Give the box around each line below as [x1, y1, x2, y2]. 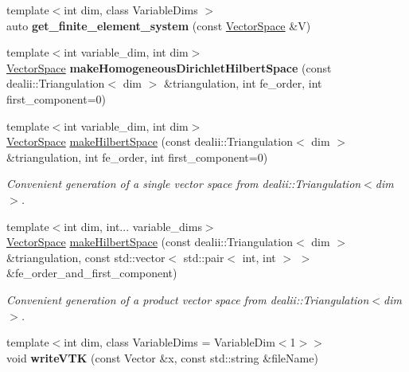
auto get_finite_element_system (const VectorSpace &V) [6, 17, 311, 33]
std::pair [183, 249, 224, 265]
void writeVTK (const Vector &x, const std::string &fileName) [6, 349, 318, 366]
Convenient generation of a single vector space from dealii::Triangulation [6, 175, 361, 192]
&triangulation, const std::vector [6, 249, 166, 265]
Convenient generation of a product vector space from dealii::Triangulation [6, 291, 369, 307]
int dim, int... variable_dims [64, 217, 202, 234]
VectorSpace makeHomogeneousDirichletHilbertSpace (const [6, 59, 332, 76]
